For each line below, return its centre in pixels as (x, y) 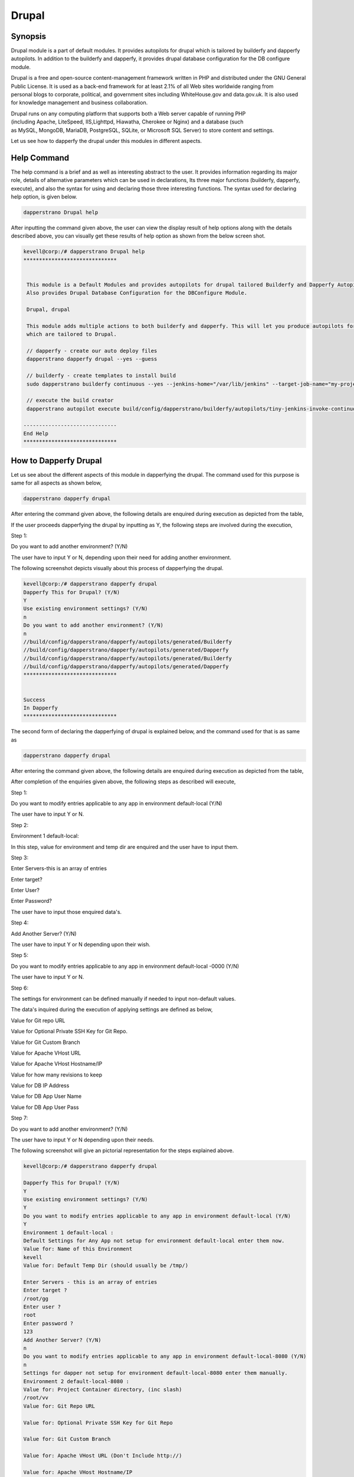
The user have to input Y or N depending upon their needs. (83, 1140)
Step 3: (20, 857)
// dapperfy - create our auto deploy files (92, 351)
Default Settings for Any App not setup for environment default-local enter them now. (154, 1240)
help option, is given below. (44, 197)
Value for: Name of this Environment (78, 1249)
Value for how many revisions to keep (57, 1075)
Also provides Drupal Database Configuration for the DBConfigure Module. (137, 293)
